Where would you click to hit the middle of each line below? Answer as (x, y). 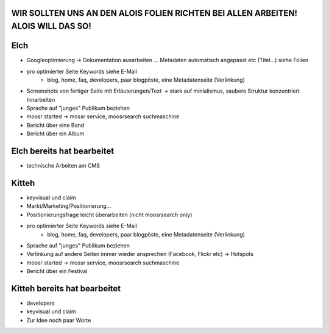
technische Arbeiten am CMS (63, 166)
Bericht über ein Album (55, 133)
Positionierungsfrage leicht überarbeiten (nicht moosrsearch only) (109, 215)
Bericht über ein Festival (57, 271)
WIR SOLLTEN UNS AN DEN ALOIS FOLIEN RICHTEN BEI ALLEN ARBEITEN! (154, 13)
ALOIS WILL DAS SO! (51, 27)
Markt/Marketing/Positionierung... (69, 206)
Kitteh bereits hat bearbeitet (66, 289)
